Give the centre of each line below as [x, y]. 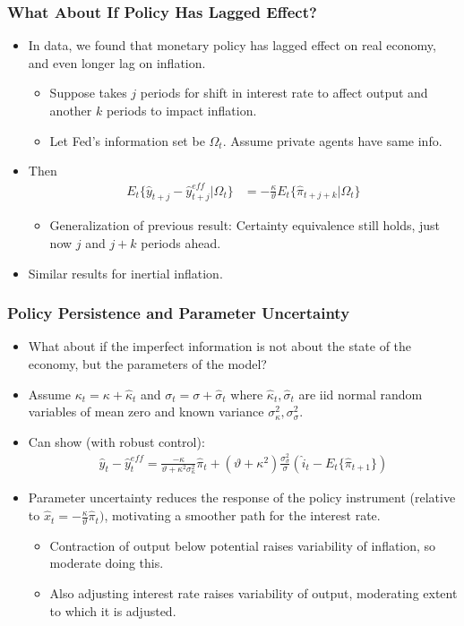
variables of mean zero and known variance [146, 412]
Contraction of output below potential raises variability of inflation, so [243, 545]
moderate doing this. [107, 563]
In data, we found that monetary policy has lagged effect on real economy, [232, 45]
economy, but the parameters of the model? [147, 363]
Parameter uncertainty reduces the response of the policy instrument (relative [242, 497]
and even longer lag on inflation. [117, 62]
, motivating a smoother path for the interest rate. [242, 515]
